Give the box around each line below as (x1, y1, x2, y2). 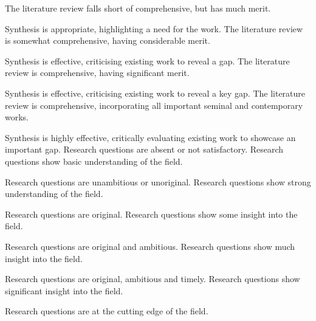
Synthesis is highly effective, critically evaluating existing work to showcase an (5, 131, 296, 143)
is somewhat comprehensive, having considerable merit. (5, 34, 210, 47)
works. (5, 111, 29, 123)
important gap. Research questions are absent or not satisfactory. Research (5, 143, 284, 156)
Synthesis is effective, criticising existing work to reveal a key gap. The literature (5, 86, 306, 99)
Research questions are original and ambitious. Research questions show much (5, 240, 295, 252)
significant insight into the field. (5, 284, 123, 297)
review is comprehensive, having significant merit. (5, 66, 190, 79)
